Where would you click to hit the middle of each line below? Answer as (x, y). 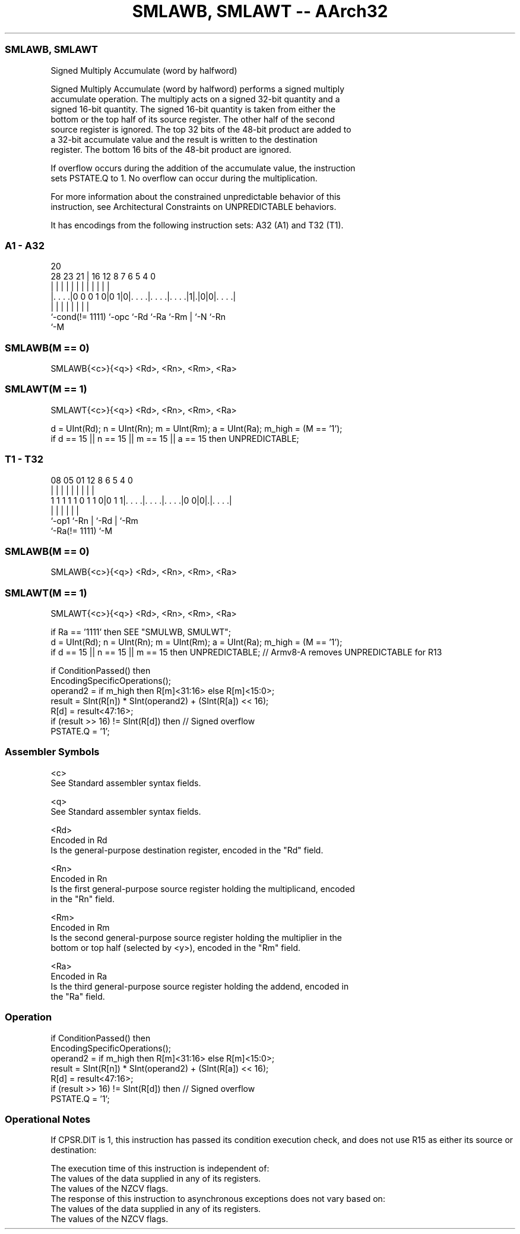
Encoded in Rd (79, 840)
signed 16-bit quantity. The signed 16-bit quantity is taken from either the (193, 109)
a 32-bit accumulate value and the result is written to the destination (184, 139)
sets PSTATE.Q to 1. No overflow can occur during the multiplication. (184, 178)
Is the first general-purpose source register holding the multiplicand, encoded (203, 888)
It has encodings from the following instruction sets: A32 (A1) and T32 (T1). (197, 225)
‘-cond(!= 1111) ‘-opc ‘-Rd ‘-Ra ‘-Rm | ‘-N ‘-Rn (138, 317)
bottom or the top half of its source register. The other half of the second (193, 119)
